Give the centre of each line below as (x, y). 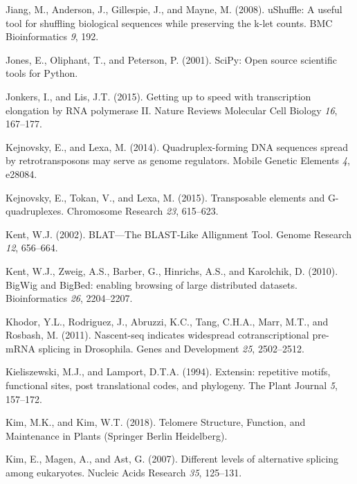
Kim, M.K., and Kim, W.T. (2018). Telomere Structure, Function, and (156, 422)
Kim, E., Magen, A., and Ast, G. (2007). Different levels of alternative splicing (172, 459)
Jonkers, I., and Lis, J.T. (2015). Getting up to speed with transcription (158, 96)
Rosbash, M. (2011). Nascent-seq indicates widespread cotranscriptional (157, 335)
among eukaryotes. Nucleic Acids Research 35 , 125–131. (124, 473)
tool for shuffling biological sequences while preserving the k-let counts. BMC (169, 23)
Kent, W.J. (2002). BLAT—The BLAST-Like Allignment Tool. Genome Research (179, 234)
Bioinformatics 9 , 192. (52, 36)
